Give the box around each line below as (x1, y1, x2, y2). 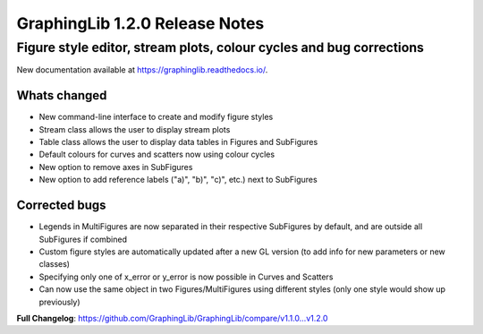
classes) (38, 259, 71, 270)
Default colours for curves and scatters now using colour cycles (38, 149, 275, 160)
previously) (38, 296, 80, 307)
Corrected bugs (16, 198, 106, 213)
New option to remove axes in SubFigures (38, 161, 193, 172)
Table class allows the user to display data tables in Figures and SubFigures (38, 137, 318, 148)
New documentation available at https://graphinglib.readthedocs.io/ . (16, 64, 268, 75)
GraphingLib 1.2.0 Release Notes (16, 13, 265, 33)
